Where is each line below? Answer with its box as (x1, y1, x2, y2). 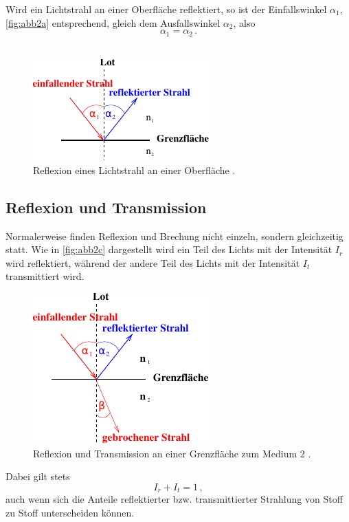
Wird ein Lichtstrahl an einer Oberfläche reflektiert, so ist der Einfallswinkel (5, 2, 327, 16)
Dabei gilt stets (5, 469, 70, 483)
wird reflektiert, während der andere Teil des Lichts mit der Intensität (5, 255, 300, 270)
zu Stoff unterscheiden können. (5, 505, 135, 519)
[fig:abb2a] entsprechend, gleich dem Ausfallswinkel (5, 15, 221, 30)
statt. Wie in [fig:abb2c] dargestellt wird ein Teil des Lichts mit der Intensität (5, 242, 333, 257)
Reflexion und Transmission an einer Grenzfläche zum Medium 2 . (33, 446, 311, 460)
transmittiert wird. (5, 269, 85, 283)
